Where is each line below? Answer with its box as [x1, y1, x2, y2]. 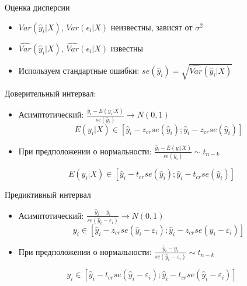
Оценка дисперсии [5, 1, 70, 13]
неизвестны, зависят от [110, 20, 193, 33]
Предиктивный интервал [5, 188, 91, 201]
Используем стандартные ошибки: [18, 64, 140, 76]
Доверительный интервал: [5, 87, 96, 99]
